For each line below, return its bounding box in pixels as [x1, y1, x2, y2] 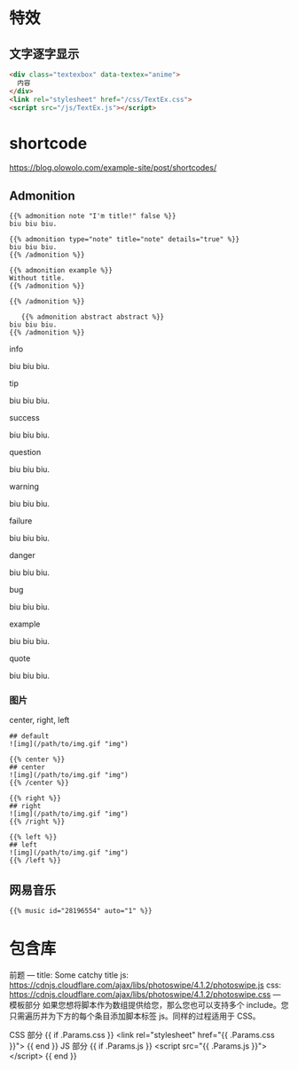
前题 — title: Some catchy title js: [9, 970, 129, 980]
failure [9, 515, 33, 526]
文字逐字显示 [9, 46, 80, 61]
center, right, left [9, 715, 70, 726]
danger [9, 550, 35, 561]
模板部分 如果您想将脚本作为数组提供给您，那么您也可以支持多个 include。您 [9, 1000, 289, 1011]
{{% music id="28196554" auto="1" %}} [9, 907, 153, 916]
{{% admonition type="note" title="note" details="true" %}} [9, 235, 240, 244]
